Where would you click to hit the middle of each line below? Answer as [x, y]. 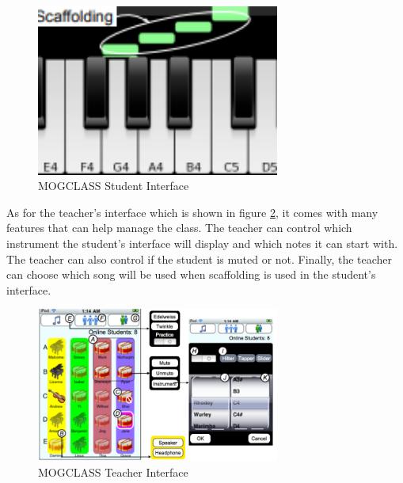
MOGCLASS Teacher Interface [113, 472]
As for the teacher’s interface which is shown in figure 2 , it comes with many [192, 212]
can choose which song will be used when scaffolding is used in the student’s [191, 274]
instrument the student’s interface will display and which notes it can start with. [202, 243]
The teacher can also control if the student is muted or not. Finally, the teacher [200, 259]
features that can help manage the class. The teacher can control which [179, 228]
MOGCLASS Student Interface [114, 186]
